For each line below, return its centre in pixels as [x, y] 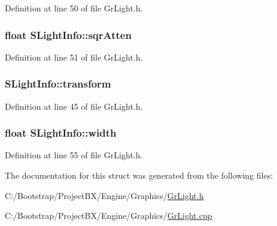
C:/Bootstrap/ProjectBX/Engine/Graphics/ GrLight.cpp [109, 216]
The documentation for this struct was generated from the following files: [139, 175]
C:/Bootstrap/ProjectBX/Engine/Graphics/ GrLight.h [104, 195]
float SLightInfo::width [61, 133]
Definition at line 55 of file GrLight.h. [74, 155]
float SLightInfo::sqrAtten [68, 34]
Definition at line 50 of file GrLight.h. [74, 8]
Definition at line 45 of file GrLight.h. [74, 106]
